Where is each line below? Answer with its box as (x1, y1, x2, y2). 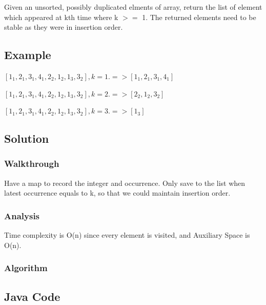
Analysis (4, 209, 40, 222)
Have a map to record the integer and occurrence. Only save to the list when (4, 177, 245, 188)
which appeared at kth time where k (4, 11, 118, 22)
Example (4, 47, 51, 63)
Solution (4, 130, 49, 146)
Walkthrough (4, 157, 59, 170)
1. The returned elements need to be (142, 11, 256, 22)
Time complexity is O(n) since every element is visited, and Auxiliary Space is (4, 230, 250, 240)
